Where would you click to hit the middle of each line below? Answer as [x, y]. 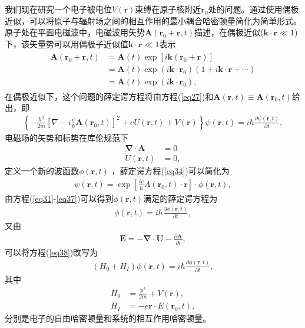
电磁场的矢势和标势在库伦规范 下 [67, 137]
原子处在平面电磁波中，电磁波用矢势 [75, 32]
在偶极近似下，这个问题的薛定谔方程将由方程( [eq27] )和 [109, 96]
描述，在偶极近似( [229, 32]
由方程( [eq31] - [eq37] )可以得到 [59, 198]
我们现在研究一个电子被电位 [58, 9]
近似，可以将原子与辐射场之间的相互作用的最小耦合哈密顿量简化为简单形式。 [153, 20]
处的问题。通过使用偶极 [253, 9]
